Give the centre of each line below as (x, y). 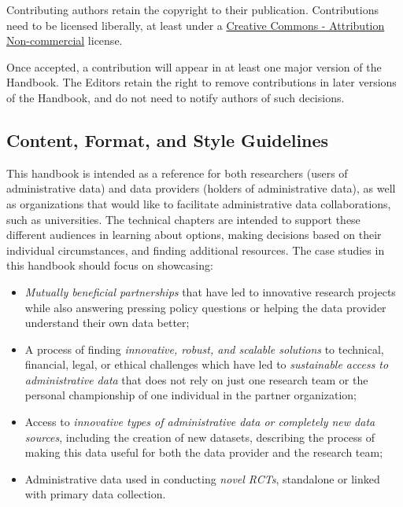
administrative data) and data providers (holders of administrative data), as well (201, 188)
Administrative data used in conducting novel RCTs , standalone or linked (202, 478)
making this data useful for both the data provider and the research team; (204, 452)
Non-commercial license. (65, 40)
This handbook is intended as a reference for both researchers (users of (177, 173)
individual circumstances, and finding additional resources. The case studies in (196, 250)
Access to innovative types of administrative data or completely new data (200, 422)
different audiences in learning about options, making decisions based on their (194, 235)
